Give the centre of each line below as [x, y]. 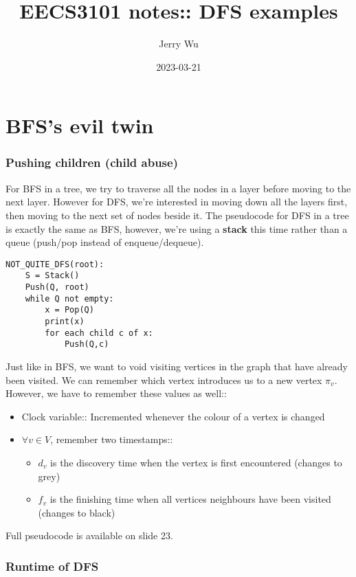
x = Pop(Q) [69, 310]
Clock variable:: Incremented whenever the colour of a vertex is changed [173, 416]
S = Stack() [52, 276]
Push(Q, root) [57, 287]
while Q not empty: [69, 298]
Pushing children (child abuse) [92, 162]
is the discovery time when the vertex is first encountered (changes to [196, 462]
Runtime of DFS [52, 566]
